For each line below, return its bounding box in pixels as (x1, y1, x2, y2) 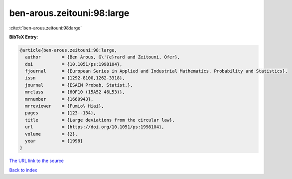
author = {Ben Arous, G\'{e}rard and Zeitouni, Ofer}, (25, 54, 180, 60)
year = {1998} (25, 138, 83, 144)
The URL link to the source (9, 158, 64, 164)
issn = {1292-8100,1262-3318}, (25, 75, 125, 81)
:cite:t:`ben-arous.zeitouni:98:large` (9, 25, 82, 31)
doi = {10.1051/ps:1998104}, (25, 61, 123, 67)
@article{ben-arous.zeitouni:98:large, (19, 47, 117, 53)
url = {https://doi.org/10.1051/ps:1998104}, (25, 124, 164, 130)
